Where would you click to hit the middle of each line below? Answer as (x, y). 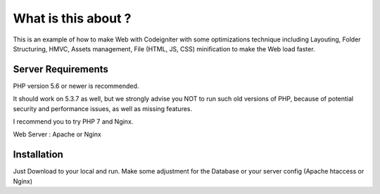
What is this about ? (72, 18)
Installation (38, 155)
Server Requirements (61, 69)
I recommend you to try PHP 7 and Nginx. (73, 122)
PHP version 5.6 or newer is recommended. (76, 86)
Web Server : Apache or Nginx (57, 134)
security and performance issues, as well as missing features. (103, 108)
